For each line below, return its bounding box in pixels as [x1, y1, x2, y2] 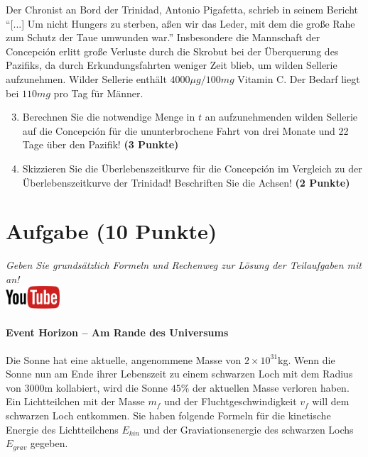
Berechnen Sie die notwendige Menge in [22, 109, 195, 124]
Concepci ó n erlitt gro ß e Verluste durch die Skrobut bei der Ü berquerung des [6, 43, 339, 58]
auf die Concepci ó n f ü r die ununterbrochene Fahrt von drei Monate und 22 [22, 123, 349, 138]
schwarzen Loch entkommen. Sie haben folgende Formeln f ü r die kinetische [6, 408, 331, 423]
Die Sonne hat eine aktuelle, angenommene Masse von [6, 352, 242, 367]
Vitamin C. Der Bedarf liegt [237, 71, 360, 86]
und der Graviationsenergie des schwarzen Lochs [143, 422, 354, 436]
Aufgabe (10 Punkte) [6, 216, 217, 246]
